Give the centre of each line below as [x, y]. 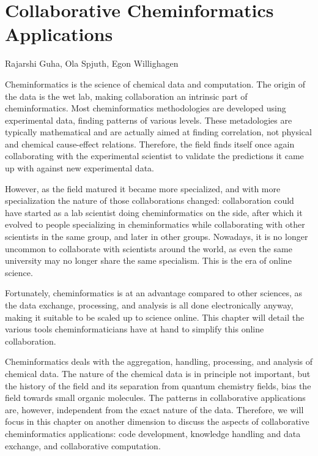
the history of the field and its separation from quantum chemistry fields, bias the [158, 385]
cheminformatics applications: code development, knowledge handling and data [153, 433]
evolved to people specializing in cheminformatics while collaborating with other [155, 224]
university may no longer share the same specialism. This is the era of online [148, 260]
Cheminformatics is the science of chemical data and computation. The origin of [155, 84]
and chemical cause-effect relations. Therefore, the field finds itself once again [150, 144]
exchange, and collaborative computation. [83, 445]
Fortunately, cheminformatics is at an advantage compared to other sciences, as [154, 293]
